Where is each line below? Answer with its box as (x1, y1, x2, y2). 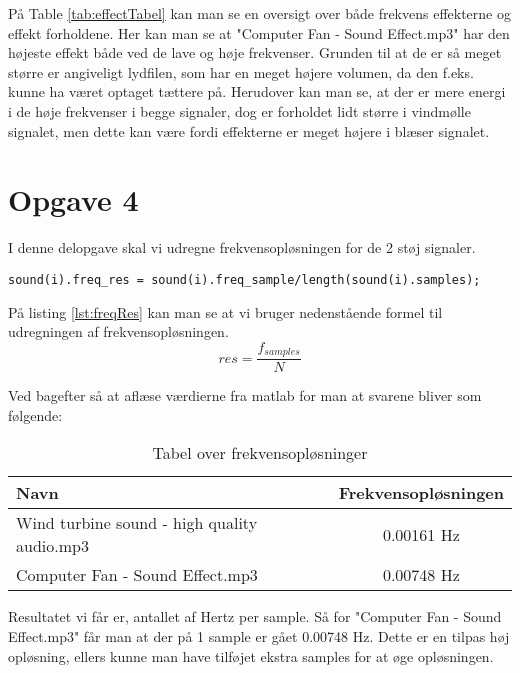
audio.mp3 (16, 534, 89, 558)
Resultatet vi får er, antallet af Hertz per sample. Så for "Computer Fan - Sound (8, 606, 502, 627)
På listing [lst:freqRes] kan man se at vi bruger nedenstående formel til (8, 301, 443, 322)
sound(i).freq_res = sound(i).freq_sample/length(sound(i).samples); (8, 272, 481, 287)
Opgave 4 (8, 179, 139, 220)
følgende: (8, 404, 63, 425)
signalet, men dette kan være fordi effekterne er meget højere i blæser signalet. (8, 120, 490, 141)
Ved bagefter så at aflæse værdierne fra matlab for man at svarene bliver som (8, 385, 482, 406)
